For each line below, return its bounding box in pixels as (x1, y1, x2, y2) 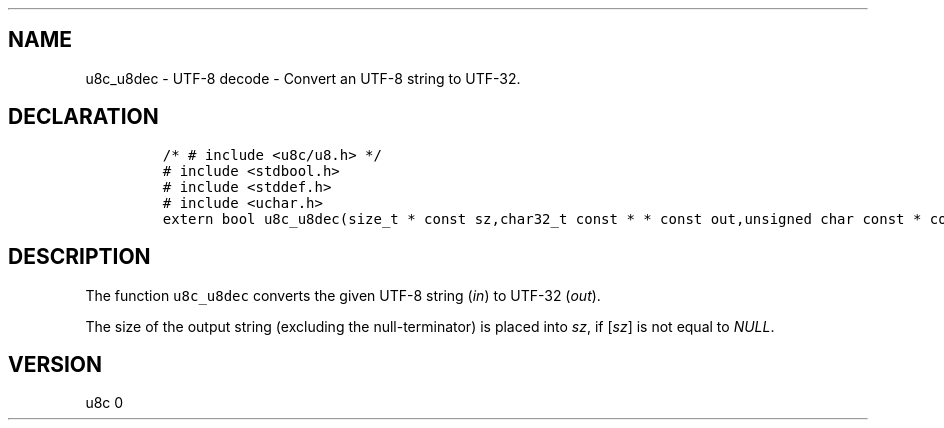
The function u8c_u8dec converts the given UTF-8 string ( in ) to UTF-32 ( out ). (85, 286, 601, 304)
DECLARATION (8, 104, 159, 130)
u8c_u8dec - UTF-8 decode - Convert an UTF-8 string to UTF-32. (85, 69, 521, 87)
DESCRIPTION (8, 244, 151, 270)
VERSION (8, 351, 103, 377)
